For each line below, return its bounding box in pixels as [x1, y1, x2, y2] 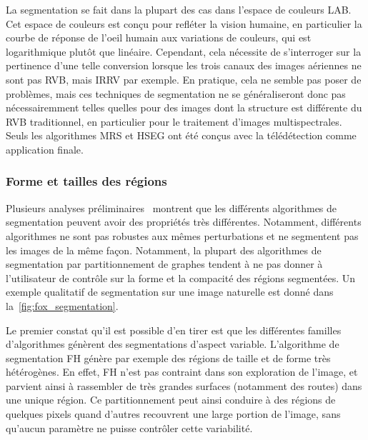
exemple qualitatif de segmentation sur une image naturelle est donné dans [6, 284, 334, 299]
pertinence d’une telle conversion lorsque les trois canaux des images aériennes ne [6, 58, 362, 73]
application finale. [6, 141, 84, 156]
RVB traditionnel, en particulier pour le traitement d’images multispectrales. [6, 114, 342, 129]
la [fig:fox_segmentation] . [6, 298, 119, 313]
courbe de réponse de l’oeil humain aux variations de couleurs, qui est [6, 30, 312, 45]
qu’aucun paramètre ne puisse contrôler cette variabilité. [6, 420, 253, 435]
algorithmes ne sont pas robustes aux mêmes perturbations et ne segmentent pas [6, 228, 359, 243]
